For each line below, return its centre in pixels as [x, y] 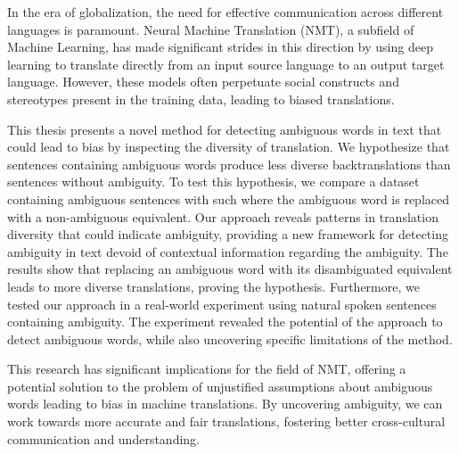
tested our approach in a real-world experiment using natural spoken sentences [222, 304]
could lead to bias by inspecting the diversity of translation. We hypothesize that [229, 147]
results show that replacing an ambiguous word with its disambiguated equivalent [230, 269]
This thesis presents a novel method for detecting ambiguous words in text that [225, 129]
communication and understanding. [103, 438]
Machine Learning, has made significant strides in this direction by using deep [220, 47]
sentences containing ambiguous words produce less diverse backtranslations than [229, 164]
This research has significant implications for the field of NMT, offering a [207, 369]
